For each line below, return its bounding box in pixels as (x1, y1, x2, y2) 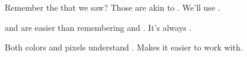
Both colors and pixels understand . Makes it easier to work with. (5, 41, 243, 53)
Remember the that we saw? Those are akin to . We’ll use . (5, 1, 220, 13)
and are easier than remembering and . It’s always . (5, 21, 192, 33)
